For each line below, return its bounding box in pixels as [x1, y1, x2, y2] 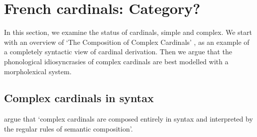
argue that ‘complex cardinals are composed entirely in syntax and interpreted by [4, 114, 253, 124]
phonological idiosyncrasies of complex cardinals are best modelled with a [4, 56, 229, 66]
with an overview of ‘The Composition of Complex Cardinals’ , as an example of [4, 36, 250, 47]
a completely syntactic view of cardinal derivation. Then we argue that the [4, 46, 232, 57]
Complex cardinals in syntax [4, 90, 154, 106]
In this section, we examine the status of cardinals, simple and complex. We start [4, 27, 252, 37]
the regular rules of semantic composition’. [4, 123, 133, 134]
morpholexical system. [4, 66, 72, 76]
